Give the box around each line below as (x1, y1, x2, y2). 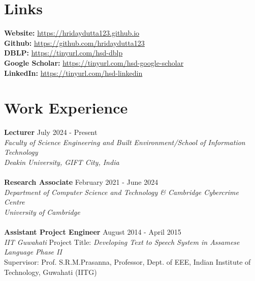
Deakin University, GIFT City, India (4, 157, 119, 167)
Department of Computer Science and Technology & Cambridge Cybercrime (4, 186, 239, 197)
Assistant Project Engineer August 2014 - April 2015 (4, 227, 181, 237)
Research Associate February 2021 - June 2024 (4, 177, 158, 187)
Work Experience (4, 97, 128, 118)
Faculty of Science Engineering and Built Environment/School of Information (4, 136, 245, 147)
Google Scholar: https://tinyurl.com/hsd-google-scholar (4, 57, 184, 68)
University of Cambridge (4, 206, 80, 217)
